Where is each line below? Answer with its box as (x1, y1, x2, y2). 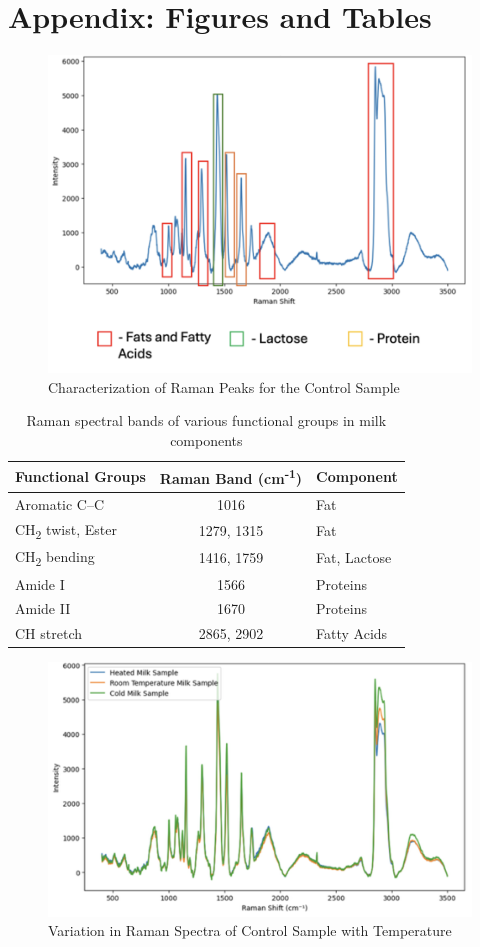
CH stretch (15, 623, 82, 644)
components (170, 429, 243, 450)
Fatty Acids (316, 623, 388, 644)
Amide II (15, 598, 71, 619)
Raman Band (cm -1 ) (159, 465, 303, 489)
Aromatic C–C (15, 494, 105, 514)
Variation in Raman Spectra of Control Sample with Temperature (48, 920, 452, 941)
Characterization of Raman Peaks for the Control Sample (48, 376, 400, 397)
